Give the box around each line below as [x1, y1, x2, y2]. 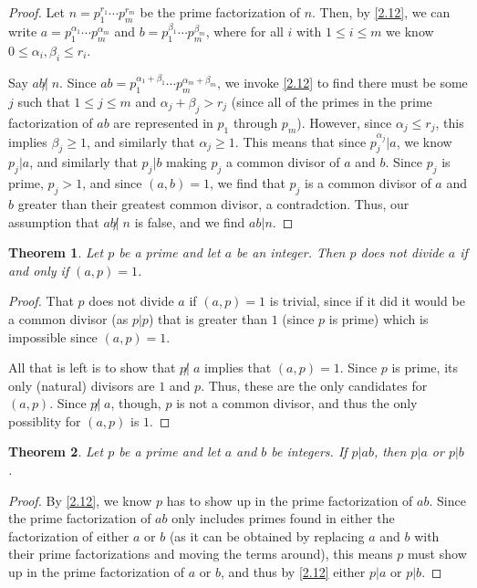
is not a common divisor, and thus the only [176, 394, 418, 413]
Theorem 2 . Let [8, 442, 104, 461]
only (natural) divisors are [8, 375, 155, 394]
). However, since [296, 112, 392, 131]
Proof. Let [8, 3, 65, 21]
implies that [203, 358, 272, 377]
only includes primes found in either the [171, 509, 395, 528]
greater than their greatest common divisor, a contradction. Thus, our [17, 194, 410, 213]
